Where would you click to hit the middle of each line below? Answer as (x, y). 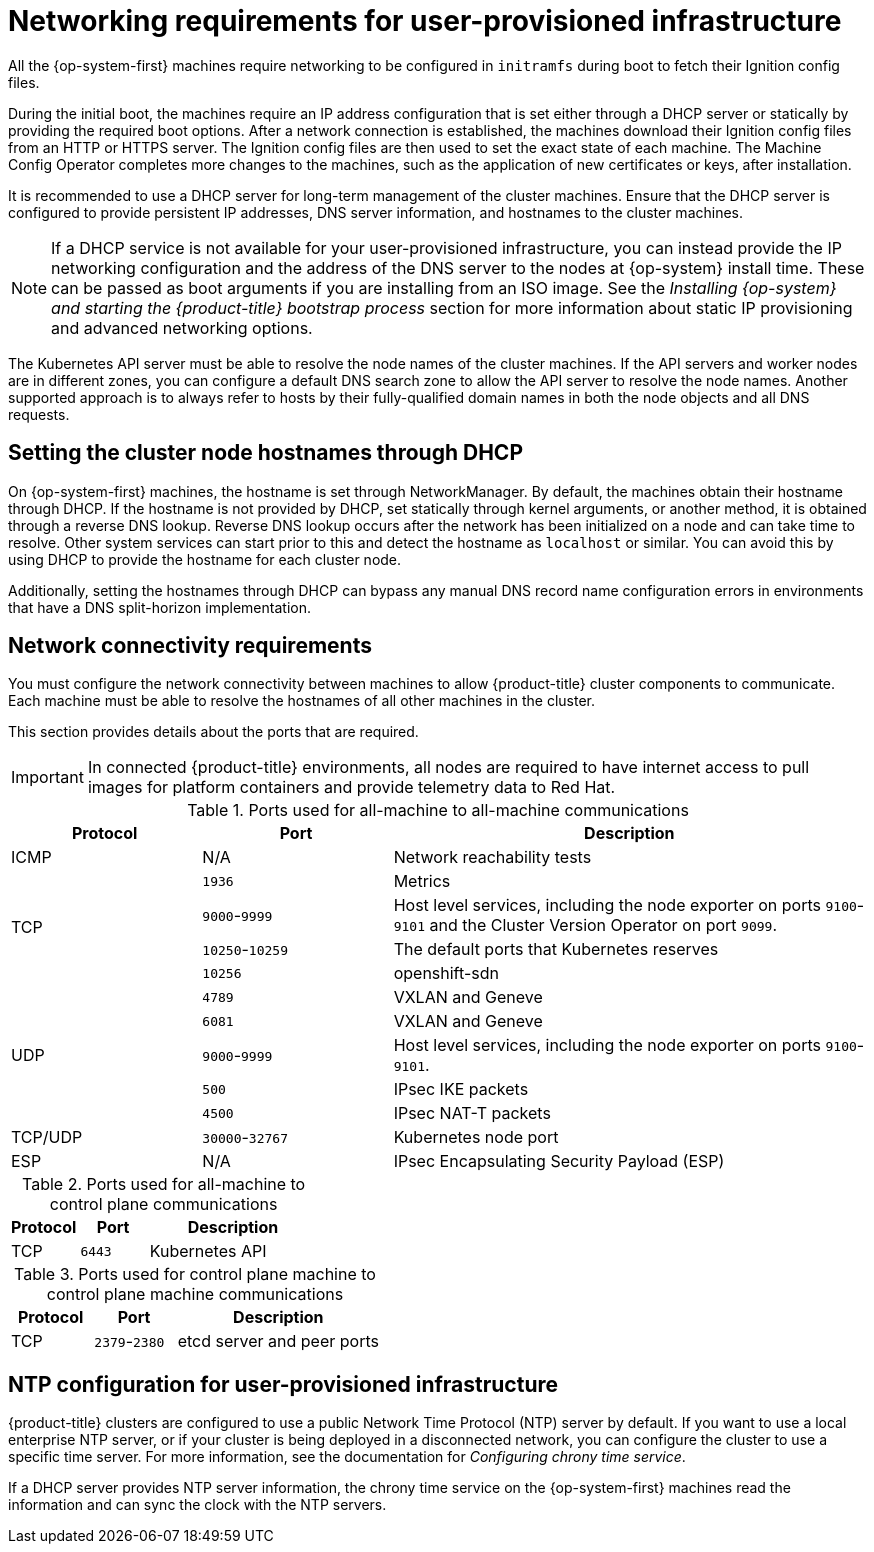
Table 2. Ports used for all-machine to (164, 1184)
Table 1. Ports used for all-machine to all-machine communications (438, 810)
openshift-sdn (446, 973)
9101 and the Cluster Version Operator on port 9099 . (585, 925)
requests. (39, 414)
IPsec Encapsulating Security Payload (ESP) (559, 1161)
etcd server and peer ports (278, 1341)
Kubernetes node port (476, 1137)
